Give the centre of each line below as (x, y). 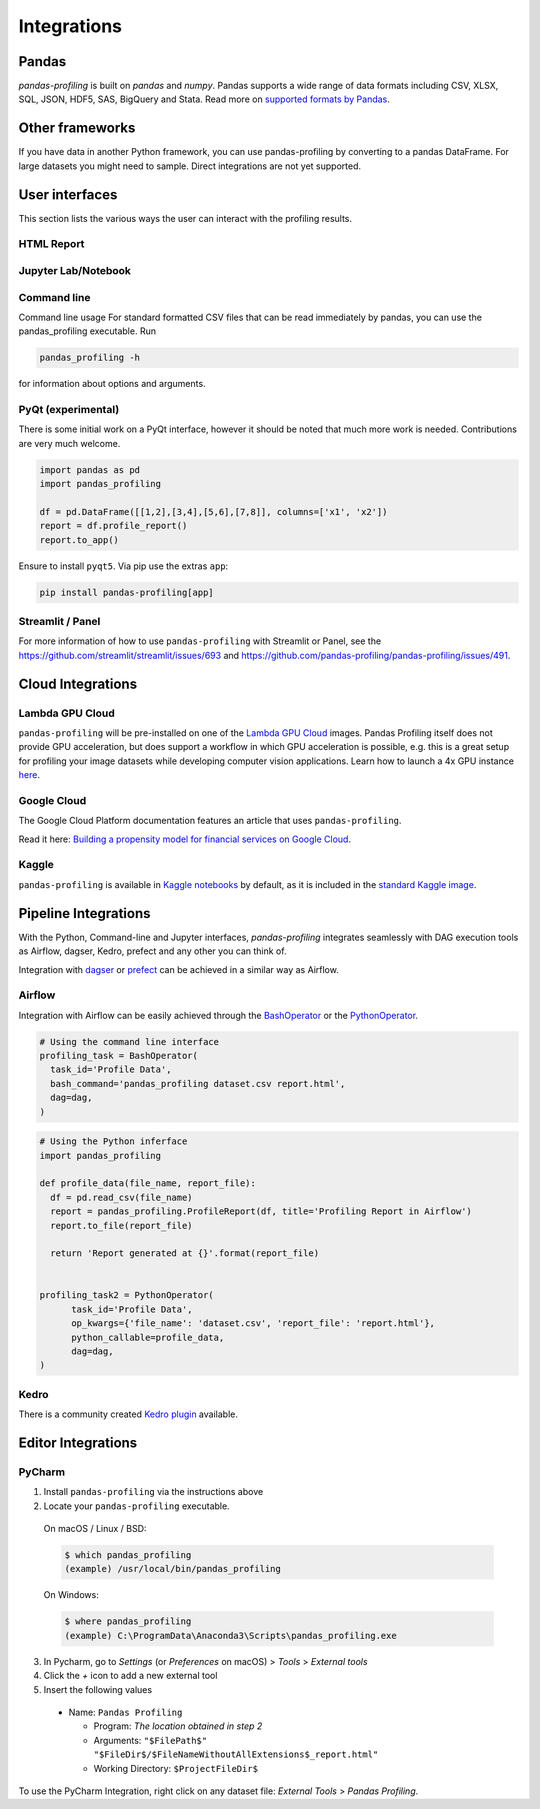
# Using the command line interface (129, 1041)
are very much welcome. (69, 443)
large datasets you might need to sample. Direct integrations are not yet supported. (190, 166)
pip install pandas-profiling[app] (126, 592)
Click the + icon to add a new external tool (130, 1676)
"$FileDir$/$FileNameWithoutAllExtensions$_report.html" (236, 1754)
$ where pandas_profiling (128, 1621)
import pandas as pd (89, 469)
